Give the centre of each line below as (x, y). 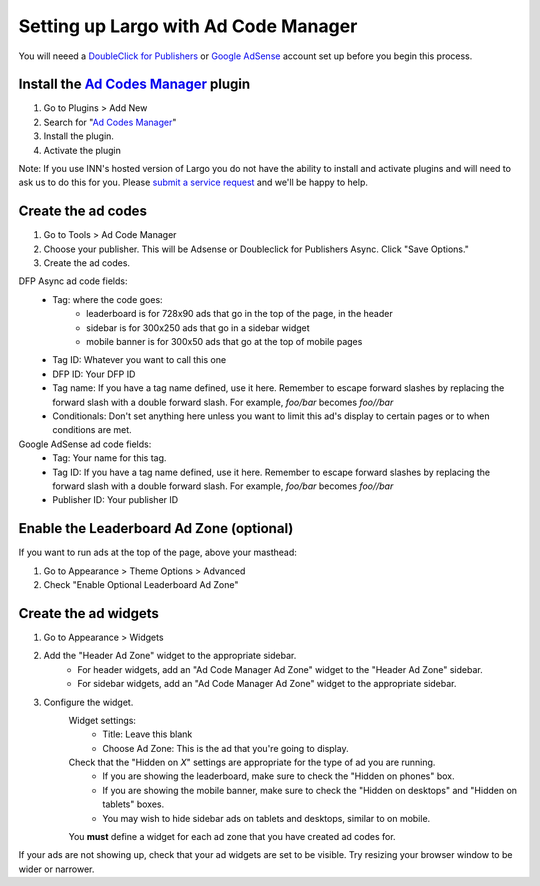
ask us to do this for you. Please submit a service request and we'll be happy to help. (193, 182)
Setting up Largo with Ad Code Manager (188, 26)
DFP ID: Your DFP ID (94, 374)
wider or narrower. (56, 869)
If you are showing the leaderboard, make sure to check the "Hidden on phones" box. (278, 776)
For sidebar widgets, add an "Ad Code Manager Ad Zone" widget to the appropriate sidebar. (267, 684)
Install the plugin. (79, 136)
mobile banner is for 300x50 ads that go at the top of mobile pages (224, 342)
